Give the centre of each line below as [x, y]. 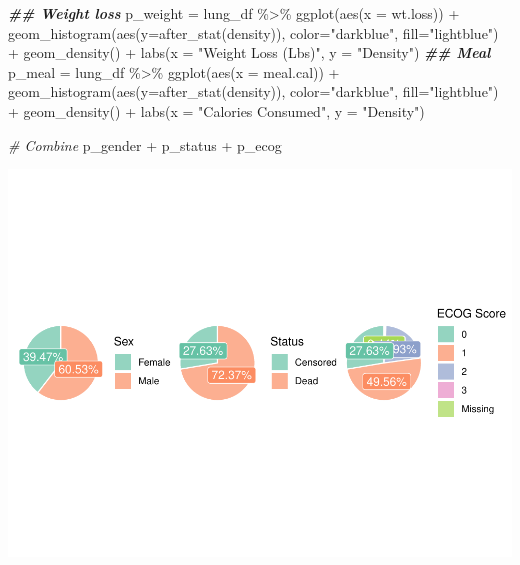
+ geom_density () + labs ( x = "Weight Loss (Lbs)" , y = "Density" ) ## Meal [249, 52]
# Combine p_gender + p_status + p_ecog [145, 144]
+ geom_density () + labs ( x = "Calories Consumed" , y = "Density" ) [216, 110]
